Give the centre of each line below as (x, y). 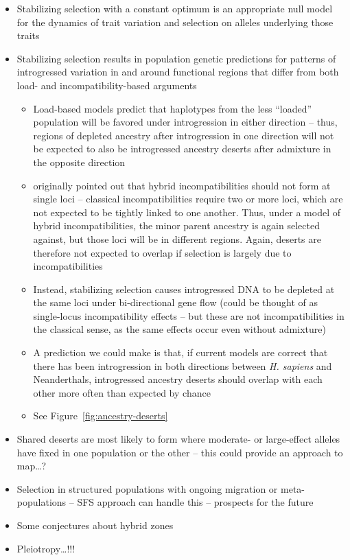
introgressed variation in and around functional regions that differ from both (178, 72)
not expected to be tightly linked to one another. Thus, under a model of (187, 212)
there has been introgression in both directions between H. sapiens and (183, 365)
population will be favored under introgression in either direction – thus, (185, 122)
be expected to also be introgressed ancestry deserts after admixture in (182, 149)
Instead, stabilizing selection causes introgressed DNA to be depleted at (184, 289)
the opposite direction (79, 162)
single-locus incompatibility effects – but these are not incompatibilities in (189, 315)
